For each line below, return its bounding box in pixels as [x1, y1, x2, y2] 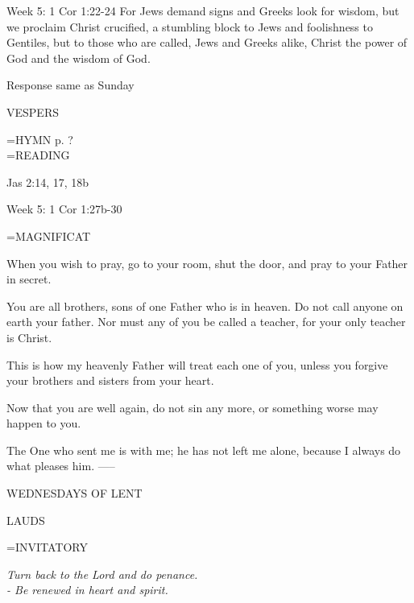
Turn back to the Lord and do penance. [6, 565, 198, 582]
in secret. [6, 271, 52, 287]
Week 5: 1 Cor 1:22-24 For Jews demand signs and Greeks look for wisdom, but [6, 2, 400, 19]
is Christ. [6, 328, 52, 345]
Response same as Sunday [6, 76, 135, 93]
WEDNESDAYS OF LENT [6, 485, 143, 502]
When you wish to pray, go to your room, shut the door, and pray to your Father [6, 254, 408, 271]
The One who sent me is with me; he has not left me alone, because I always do [6, 441, 401, 458]
